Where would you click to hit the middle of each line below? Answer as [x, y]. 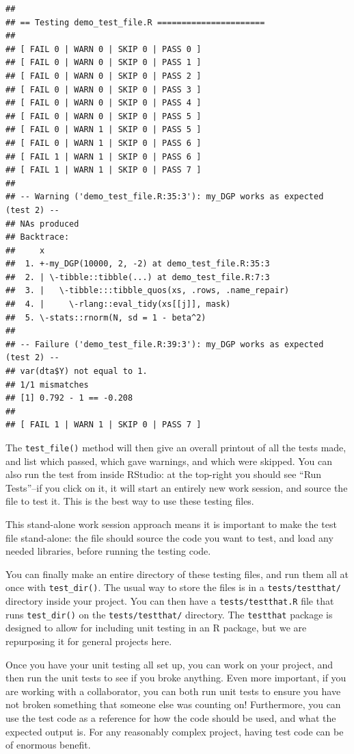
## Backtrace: [38, 237]
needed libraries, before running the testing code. [108, 551]
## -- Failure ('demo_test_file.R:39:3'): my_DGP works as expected [165, 344]
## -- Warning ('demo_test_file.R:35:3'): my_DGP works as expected [165, 197]
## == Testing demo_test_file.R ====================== [135, 22]
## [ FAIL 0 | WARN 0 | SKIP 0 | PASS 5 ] [104, 116]
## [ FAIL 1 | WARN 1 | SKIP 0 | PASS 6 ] [104, 156]
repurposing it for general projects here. [89, 641]
